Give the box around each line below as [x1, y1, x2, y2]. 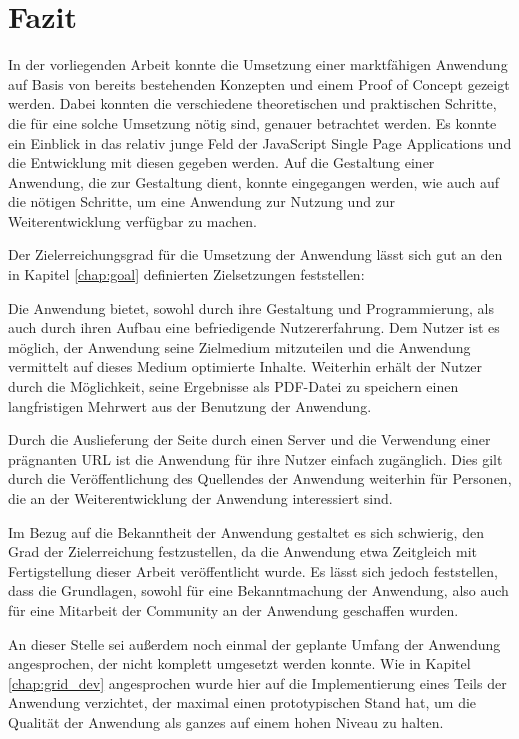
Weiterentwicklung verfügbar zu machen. [8, 210, 258, 231]
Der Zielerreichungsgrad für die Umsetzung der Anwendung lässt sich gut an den [8, 244, 503, 265]
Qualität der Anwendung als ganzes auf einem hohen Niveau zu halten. [8, 711, 444, 732]
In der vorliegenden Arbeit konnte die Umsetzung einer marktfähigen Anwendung [8, 54, 508, 75]
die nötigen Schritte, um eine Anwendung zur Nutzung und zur [8, 191, 396, 212]
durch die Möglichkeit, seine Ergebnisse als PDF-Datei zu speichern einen [8, 376, 459, 397]
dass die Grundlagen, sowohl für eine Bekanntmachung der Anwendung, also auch [8, 580, 509, 601]
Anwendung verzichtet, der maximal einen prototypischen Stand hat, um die [8, 692, 477, 713]
